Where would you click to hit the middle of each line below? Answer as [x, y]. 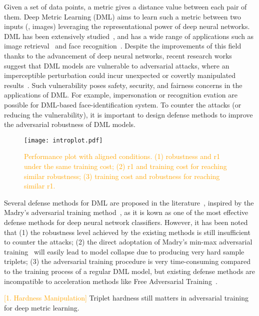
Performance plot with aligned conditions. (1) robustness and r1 [122, 156]
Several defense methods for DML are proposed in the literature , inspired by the [129, 202]
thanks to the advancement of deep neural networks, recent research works [118, 55]
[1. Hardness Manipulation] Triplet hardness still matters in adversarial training [126, 298]
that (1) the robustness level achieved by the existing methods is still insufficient [127, 232]
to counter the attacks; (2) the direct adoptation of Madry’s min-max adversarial [128, 242]
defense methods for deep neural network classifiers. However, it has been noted [126, 222]
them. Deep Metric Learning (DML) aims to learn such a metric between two [122, 16]
